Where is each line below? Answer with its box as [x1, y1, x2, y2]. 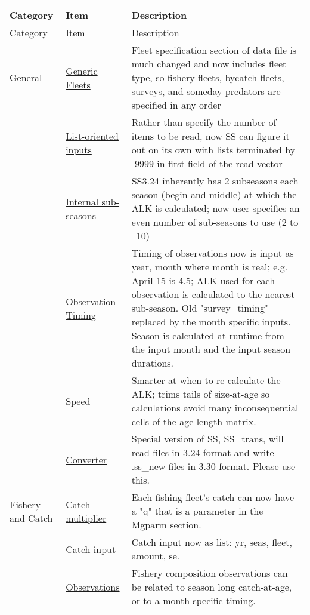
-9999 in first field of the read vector [131, 156, 283, 170]
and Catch [10, 511, 53, 525]
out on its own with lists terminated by [131, 143, 296, 156]
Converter [66, 452, 107, 466]
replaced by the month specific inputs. [131, 315, 291, 328]
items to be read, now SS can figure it [131, 129, 290, 143]
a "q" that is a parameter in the [131, 504, 263, 518]
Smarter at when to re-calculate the [131, 373, 281, 387]
